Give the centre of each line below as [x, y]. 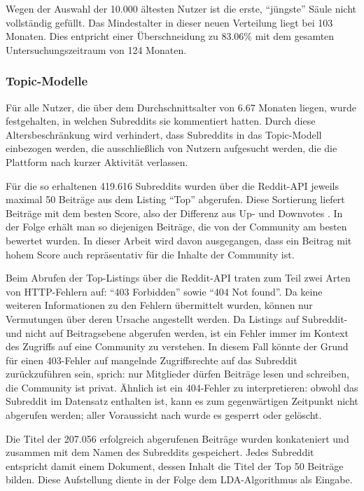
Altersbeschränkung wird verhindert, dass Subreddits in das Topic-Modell [164, 134]
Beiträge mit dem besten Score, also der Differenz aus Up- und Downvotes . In [174, 213]
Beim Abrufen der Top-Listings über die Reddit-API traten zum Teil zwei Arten [178, 278]
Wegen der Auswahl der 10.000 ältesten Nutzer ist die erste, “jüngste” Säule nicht [181, 8]
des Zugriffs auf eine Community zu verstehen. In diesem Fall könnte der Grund [177, 346]
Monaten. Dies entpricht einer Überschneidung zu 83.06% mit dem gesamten [170, 36]
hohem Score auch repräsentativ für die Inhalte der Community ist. [150, 254]
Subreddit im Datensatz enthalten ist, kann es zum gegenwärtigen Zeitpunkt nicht [182, 401]
